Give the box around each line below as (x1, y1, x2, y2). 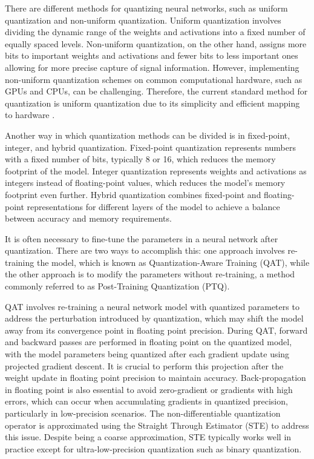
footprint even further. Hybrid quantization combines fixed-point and (5, 188, 261, 200)
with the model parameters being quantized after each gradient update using (5, 348, 290, 360)
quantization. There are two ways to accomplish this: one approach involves (5, 244, 285, 257)
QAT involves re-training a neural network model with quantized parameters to (5, 300, 299, 312)
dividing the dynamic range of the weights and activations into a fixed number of (5, 25, 306, 38)
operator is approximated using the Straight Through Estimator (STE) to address (5, 418, 309, 431)
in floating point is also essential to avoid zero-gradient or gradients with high (5, 383, 293, 395)
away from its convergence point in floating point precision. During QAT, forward (5, 323, 308, 336)
